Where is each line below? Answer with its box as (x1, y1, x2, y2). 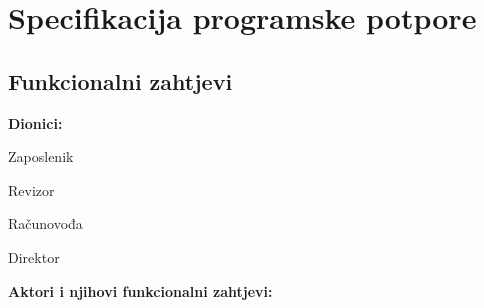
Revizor (8, 179, 55, 200)
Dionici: (8, 112, 63, 133)
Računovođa (8, 213, 83, 234)
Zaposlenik (8, 146, 74, 167)
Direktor (8, 246, 60, 267)
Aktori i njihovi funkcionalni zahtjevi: (8, 280, 273, 301)
